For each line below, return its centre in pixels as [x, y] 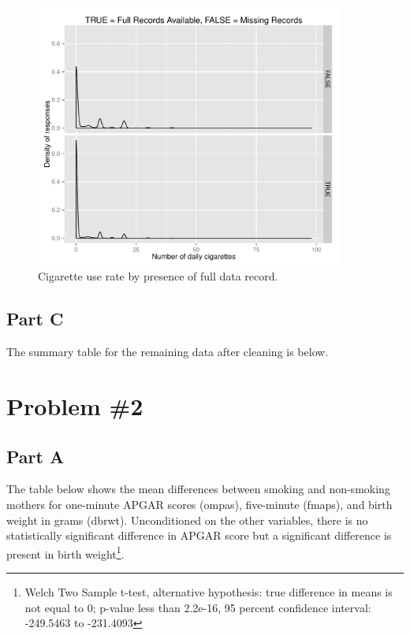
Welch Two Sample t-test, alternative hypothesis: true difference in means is [209, 592]
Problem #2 [75, 406]
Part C [35, 319]
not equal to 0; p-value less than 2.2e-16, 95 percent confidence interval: [198, 607]
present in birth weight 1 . [65, 552]
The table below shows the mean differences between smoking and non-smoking [198, 489]
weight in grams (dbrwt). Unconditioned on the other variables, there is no [187, 520]
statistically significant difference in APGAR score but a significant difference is [199, 535]
